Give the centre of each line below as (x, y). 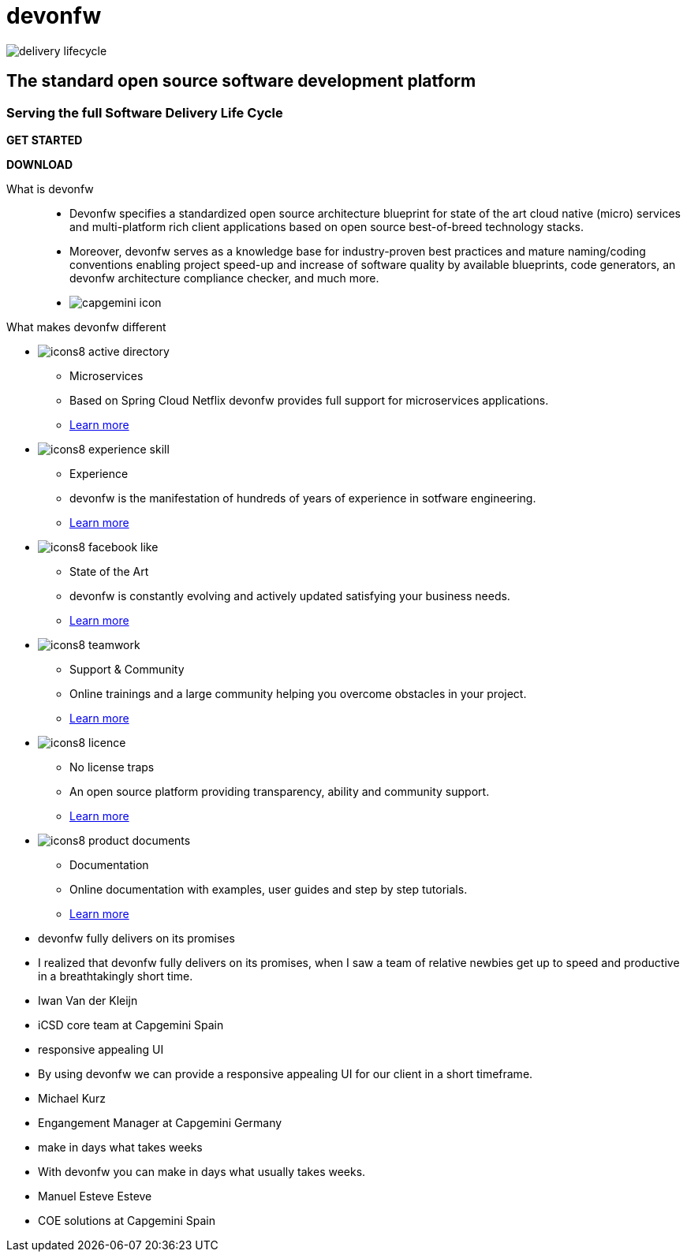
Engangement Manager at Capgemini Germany (160, 1122)
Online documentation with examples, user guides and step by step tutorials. (269, 889)
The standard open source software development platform (241, 81)
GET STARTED (45, 140)
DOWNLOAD (40, 164)
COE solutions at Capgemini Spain (127, 1220)
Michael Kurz (72, 1098)
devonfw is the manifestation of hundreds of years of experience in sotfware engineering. (303, 498)
